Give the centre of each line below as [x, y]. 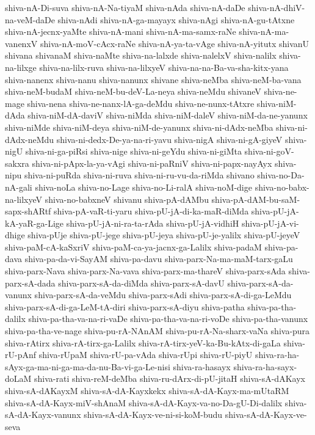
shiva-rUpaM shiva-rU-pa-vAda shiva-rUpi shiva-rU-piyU [146, 355]
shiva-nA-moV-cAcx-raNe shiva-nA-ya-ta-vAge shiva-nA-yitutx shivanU [175, 43]
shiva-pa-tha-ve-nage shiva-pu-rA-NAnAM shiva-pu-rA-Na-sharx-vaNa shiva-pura [157, 331]
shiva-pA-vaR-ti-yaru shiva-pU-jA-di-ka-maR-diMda [151, 211]
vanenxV [21, 43]
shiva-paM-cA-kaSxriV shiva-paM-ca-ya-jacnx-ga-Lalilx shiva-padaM [133, 247]
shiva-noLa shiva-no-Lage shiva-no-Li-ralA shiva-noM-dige [143, 187]
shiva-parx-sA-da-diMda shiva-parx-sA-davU [141, 283]
